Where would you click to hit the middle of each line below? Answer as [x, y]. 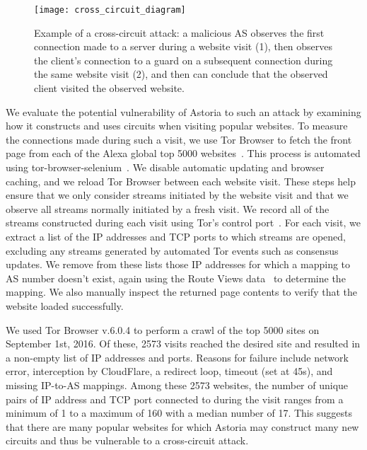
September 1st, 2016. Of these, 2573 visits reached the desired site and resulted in [183, 344]
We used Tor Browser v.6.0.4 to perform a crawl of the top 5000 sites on [163, 329]
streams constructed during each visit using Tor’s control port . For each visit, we [183, 223]
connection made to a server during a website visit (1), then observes [183, 46]
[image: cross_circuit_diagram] [110, 10]
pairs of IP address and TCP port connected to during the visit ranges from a [175, 399]
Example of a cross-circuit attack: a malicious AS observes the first [179, 32]
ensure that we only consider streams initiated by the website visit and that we [177, 195]
